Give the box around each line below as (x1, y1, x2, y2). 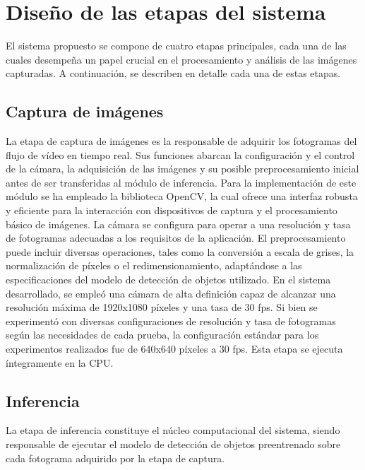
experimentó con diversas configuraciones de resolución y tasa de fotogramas (6, 313, 336, 328)
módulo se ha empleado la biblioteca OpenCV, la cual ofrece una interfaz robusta (6, 189, 358, 204)
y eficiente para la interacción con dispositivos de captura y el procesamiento (6, 203, 337, 218)
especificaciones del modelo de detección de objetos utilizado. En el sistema (6, 272, 331, 287)
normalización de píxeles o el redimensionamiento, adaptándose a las (6, 258, 302, 273)
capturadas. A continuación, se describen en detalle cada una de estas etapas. (6, 66, 341, 81)
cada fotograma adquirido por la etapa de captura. (6, 450, 225, 465)
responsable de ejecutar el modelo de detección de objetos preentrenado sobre (6, 437, 341, 451)
